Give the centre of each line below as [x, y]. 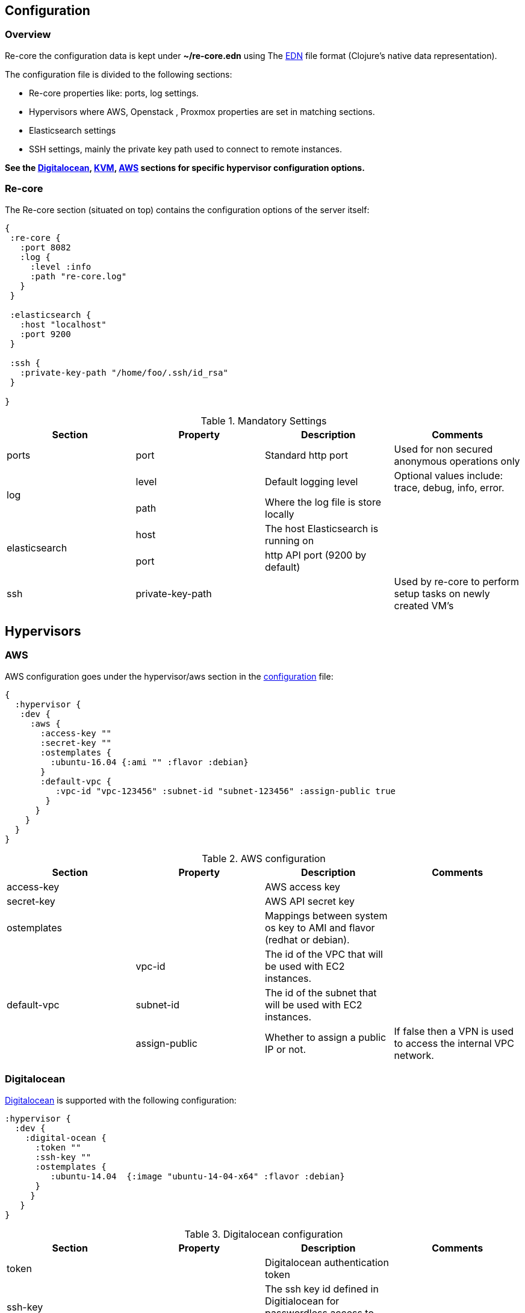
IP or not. [286, 1049]
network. [414, 1055]
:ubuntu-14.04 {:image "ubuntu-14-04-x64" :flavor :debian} [197, 1176]
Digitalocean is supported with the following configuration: [121, 1100]
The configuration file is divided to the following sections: [119, 74]
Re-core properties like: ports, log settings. [114, 93]
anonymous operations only [457, 461]
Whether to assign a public [326, 1037]
